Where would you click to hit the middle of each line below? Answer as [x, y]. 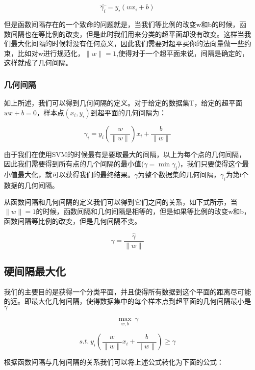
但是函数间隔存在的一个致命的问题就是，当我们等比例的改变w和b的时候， [122, 24]
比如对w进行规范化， [51, 53]
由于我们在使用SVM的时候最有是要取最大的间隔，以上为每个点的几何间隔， [125, 154]
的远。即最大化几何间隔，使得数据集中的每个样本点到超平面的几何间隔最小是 [127, 301]
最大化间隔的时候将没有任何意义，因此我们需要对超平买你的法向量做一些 [127, 43]
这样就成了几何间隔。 [38, 63]
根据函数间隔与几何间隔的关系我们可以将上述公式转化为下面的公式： [114, 362]
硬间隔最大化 [35, 271]
